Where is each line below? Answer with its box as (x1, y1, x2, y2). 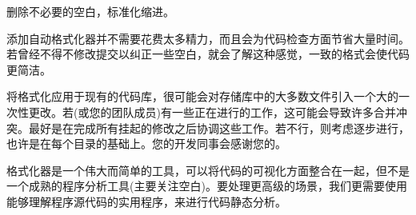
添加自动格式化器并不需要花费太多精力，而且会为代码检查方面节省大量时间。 (6, 30, 410, 46)
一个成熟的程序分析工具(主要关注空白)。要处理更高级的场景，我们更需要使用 (6, 177, 407, 194)
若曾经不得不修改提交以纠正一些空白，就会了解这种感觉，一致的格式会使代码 (6, 46, 410, 62)
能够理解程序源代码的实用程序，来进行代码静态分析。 (6, 193, 286, 209)
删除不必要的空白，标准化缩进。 (6, 3, 174, 19)
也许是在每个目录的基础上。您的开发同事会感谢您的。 (6, 135, 286, 152)
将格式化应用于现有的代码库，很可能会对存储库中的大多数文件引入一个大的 (6, 88, 398, 105)
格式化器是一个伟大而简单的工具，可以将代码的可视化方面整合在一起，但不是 (6, 161, 410, 178)
